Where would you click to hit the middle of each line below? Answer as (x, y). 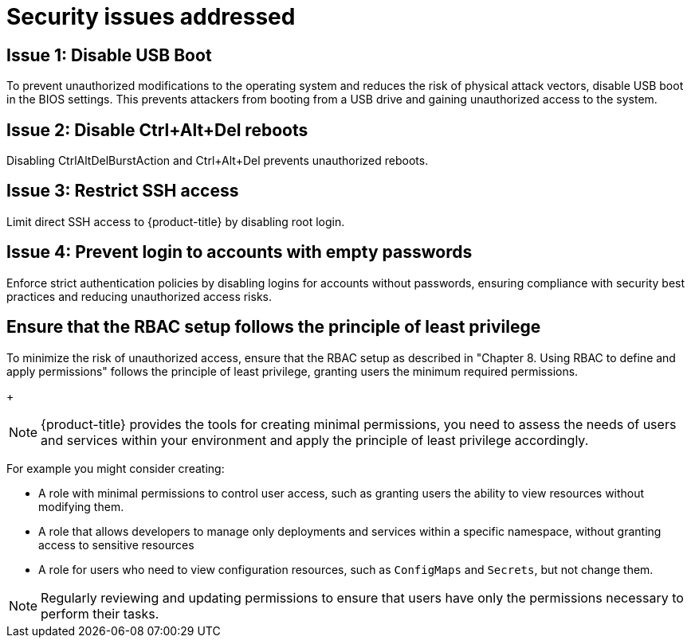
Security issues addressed (151, 17)
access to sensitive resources (116, 544)
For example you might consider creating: (116, 468)
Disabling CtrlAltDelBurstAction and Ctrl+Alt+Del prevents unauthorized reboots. (218, 161)
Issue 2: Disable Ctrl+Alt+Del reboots (157, 130)
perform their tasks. (100, 613)
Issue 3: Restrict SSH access (123, 191)
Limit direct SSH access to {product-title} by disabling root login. (176, 221)
